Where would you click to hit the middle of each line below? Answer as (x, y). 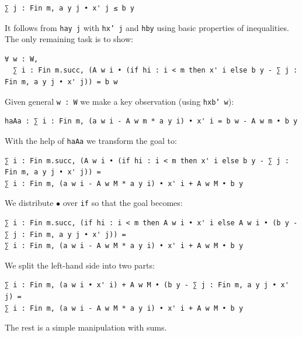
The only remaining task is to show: (69, 39)
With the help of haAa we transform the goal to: (91, 140)
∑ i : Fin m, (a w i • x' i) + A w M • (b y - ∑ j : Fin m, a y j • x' (147, 285)
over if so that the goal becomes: (123, 203)
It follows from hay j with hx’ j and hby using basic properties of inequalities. (147, 27)
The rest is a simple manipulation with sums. (86, 327)
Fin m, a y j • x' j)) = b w (61, 82)
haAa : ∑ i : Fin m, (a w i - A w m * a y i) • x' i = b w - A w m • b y (151, 121)
